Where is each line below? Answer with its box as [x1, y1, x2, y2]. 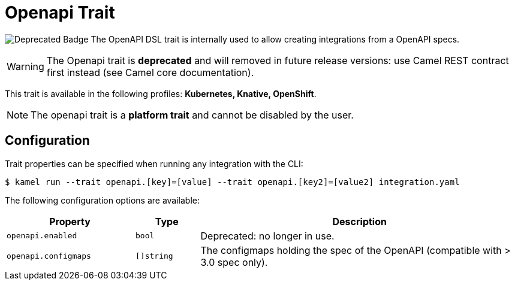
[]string [135, 251, 173, 261]
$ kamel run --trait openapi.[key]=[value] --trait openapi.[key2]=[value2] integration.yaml [5, 177, 460, 187]
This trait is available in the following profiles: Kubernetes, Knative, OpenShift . [5, 88, 317, 99]
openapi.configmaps [7, 251, 91, 261]
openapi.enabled [7, 231, 77, 241]
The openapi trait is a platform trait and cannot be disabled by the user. [31, 108, 354, 121]
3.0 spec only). [200, 256, 268, 268]
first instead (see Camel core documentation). [46, 66, 254, 78]
